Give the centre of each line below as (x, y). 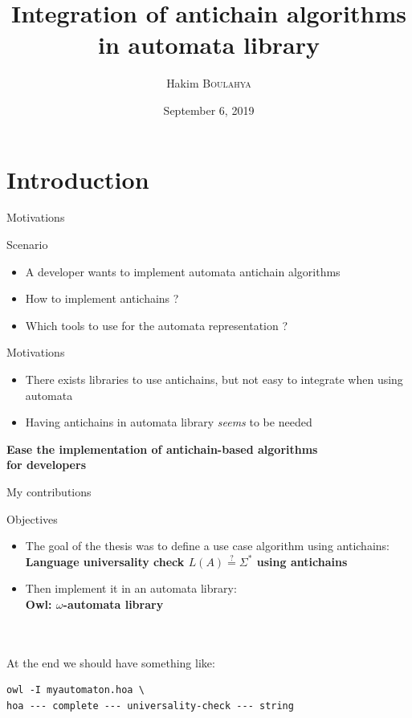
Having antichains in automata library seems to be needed (169, 422)
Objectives (32, 518)
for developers (46, 465)
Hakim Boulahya (209, 83)
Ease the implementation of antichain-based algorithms (162, 449)
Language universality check (105, 561)
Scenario (27, 245)
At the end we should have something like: (111, 662)
